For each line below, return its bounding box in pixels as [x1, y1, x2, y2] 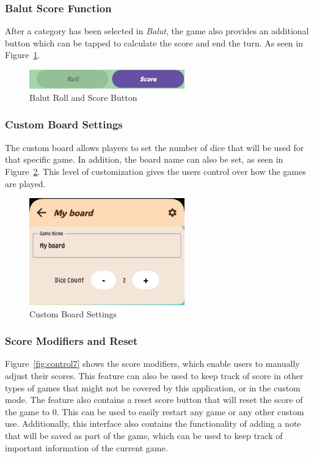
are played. [5, 177, 46, 190]
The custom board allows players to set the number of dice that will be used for [5, 141, 304, 153]
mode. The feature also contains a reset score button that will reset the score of [5, 393, 303, 406]
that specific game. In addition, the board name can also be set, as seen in [5, 153, 283, 166]
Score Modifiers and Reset [5, 333, 138, 349]
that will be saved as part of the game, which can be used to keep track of [5, 429, 283, 441]
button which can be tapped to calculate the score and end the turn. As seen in [5, 36, 303, 49]
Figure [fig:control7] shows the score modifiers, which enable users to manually [5, 357, 300, 370]
